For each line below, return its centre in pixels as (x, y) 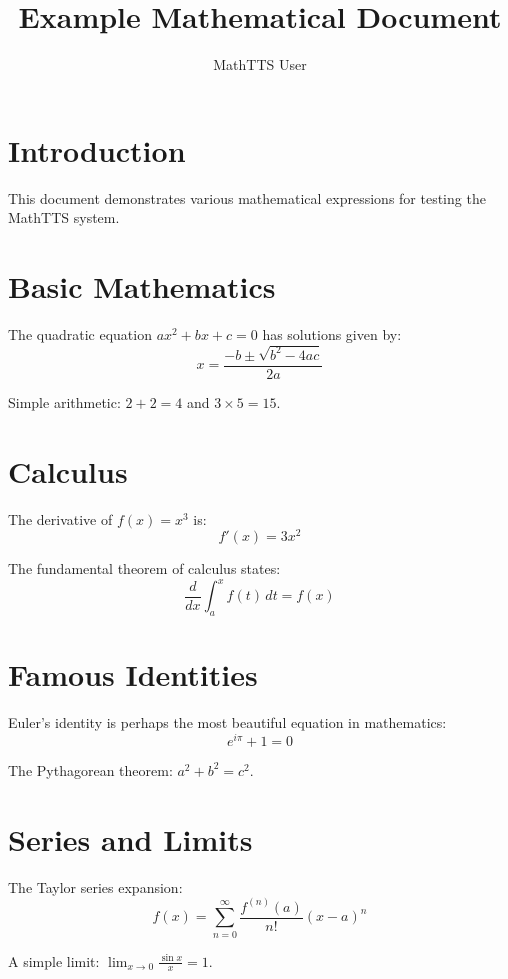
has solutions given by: (332, 333)
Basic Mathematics (142, 286)
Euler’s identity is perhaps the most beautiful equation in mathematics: (227, 722)
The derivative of (60, 518)
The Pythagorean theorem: (90, 769)
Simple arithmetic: (64, 401)
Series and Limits (130, 838)
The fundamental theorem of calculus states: (144, 568)
